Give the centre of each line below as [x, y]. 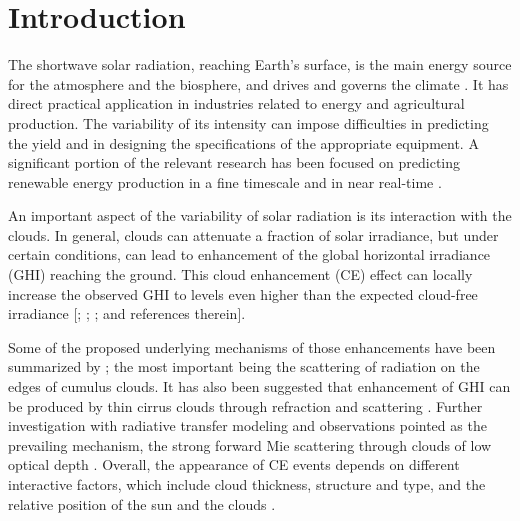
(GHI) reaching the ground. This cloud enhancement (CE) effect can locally [240, 274]
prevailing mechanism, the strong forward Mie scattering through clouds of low [250, 444]
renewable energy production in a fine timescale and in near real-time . [225, 181]
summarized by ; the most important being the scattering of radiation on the [244, 366]
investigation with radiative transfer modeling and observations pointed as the [247, 425]
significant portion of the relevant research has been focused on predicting [234, 162]
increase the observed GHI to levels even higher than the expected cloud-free [243, 293]
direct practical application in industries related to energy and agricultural [236, 103]
